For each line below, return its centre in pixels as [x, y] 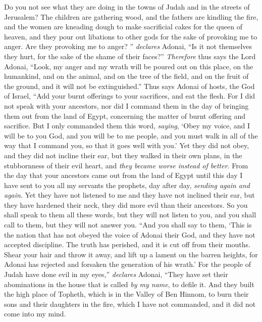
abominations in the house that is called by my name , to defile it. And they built [129, 284]
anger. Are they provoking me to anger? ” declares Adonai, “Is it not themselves [128, 46]
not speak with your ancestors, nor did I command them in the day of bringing [126, 105]
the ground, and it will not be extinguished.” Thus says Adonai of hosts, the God [129, 86]
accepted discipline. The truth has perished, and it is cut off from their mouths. [127, 244]
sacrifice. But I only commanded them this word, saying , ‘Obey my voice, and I [127, 126]
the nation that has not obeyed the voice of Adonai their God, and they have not [130, 234]
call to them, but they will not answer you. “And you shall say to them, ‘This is [128, 225]
